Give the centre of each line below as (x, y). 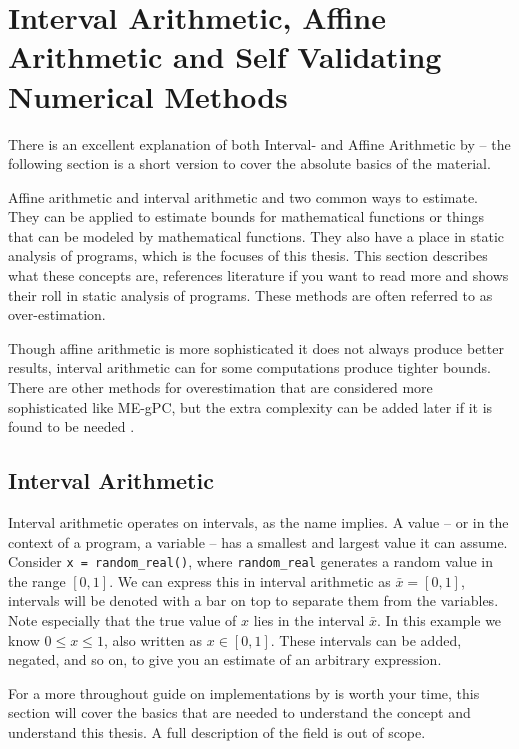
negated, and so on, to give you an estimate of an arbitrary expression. (225, 659)
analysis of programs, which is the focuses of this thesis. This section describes (248, 255)
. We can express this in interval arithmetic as (250, 580)
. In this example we (439, 620)
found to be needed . (71, 426)
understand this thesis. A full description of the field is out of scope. (217, 732)
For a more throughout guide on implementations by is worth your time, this (244, 692)
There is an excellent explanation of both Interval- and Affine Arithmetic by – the (259, 143)
